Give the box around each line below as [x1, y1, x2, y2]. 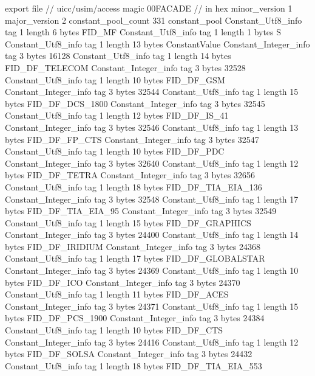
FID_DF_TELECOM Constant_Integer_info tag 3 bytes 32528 [5, 61, 246, 74]
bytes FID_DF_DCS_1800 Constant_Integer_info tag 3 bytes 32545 [5, 97, 265, 110]
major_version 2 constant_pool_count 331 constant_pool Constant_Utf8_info [5, 13, 302, 26]
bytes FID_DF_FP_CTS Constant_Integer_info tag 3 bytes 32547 [5, 133, 259, 145]
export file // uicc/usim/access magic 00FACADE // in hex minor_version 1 [5, 2, 293, 14]
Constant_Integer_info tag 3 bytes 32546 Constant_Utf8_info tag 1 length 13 [5, 120, 299, 133]
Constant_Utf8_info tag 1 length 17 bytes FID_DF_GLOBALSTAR [5, 252, 265, 265]
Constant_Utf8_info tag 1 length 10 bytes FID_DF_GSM [5, 73, 225, 86]
